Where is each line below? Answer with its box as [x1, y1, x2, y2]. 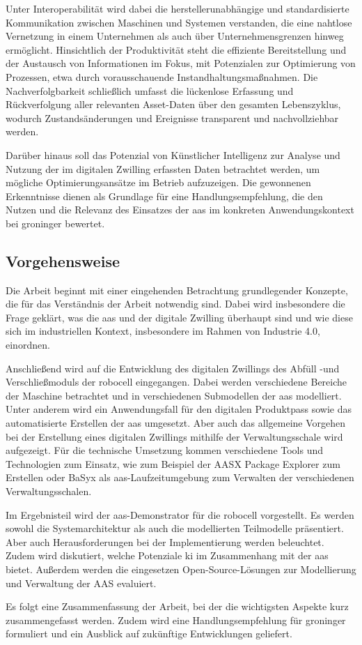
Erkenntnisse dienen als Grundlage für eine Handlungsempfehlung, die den [6, 188, 323, 203]
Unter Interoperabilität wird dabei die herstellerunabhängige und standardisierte [6, 1, 349, 15]
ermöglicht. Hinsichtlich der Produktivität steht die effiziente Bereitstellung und [6, 42, 347, 56]
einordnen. [6, 337, 50, 352]
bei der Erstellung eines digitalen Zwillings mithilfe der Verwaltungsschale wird [6, 429, 343, 443]
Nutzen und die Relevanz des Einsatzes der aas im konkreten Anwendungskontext [6, 202, 354, 217]
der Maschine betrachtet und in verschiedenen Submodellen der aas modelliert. [6, 388, 342, 402]
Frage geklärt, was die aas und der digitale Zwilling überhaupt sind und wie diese [6, 310, 353, 324]
